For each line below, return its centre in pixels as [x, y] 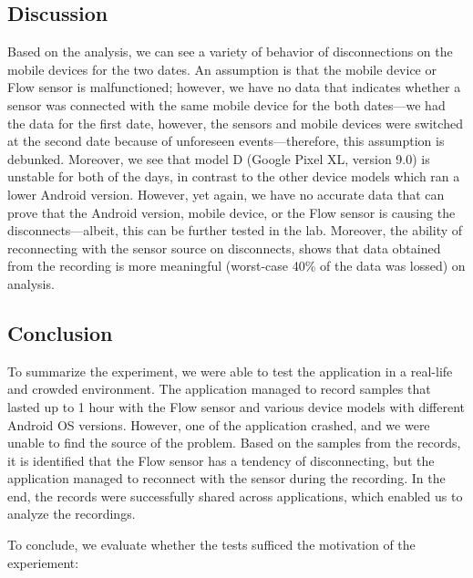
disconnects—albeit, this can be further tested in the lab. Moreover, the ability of [235, 230]
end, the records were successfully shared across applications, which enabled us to [235, 495]
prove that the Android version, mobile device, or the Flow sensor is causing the [231, 212]
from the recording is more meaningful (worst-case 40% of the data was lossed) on [236, 266]
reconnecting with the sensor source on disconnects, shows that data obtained [224, 248]
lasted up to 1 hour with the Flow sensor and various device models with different [236, 406]
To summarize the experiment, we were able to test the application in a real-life [230, 371]
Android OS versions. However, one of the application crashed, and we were [219, 424]
